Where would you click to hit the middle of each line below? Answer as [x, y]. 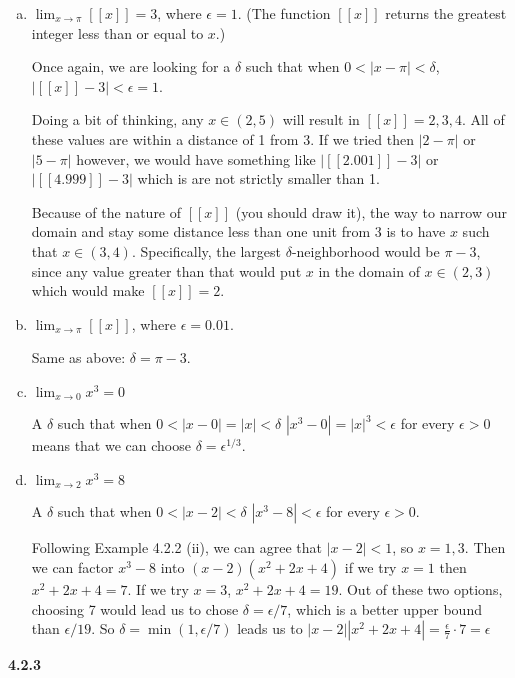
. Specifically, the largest [206, 250]
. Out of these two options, [420, 589]
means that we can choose [111, 445]
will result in [321, 119]
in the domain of [369, 270]
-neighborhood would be [365, 250]
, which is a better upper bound [384, 608]
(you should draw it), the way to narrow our [371, 211]
